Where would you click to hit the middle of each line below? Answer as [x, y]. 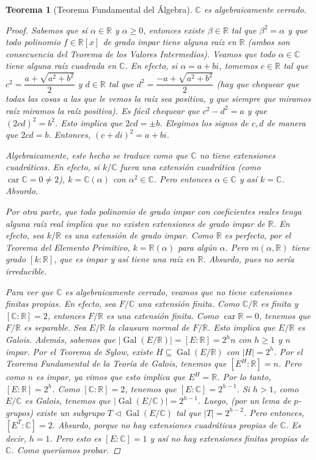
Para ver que [30, 291]
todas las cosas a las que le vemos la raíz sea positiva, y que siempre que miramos [158, 99]
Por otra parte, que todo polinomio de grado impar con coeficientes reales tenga [154, 211]
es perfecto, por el [258, 235]
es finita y [279, 304]
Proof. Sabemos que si [46, 30]
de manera [286, 122]
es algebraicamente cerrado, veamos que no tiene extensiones [178, 291]
